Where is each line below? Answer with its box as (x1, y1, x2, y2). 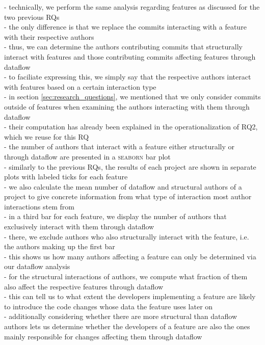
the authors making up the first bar (4, 241, 115, 252)
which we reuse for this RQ (4, 131, 89, 142)
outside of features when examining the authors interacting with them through (4, 101, 250, 112)
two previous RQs (4, 11, 60, 22)
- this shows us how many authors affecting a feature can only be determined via (4, 251, 256, 261)
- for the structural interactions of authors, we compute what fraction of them (4, 271, 248, 282)
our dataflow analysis (4, 261, 70, 272)
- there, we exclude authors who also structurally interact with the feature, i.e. (4, 231, 249, 242)
